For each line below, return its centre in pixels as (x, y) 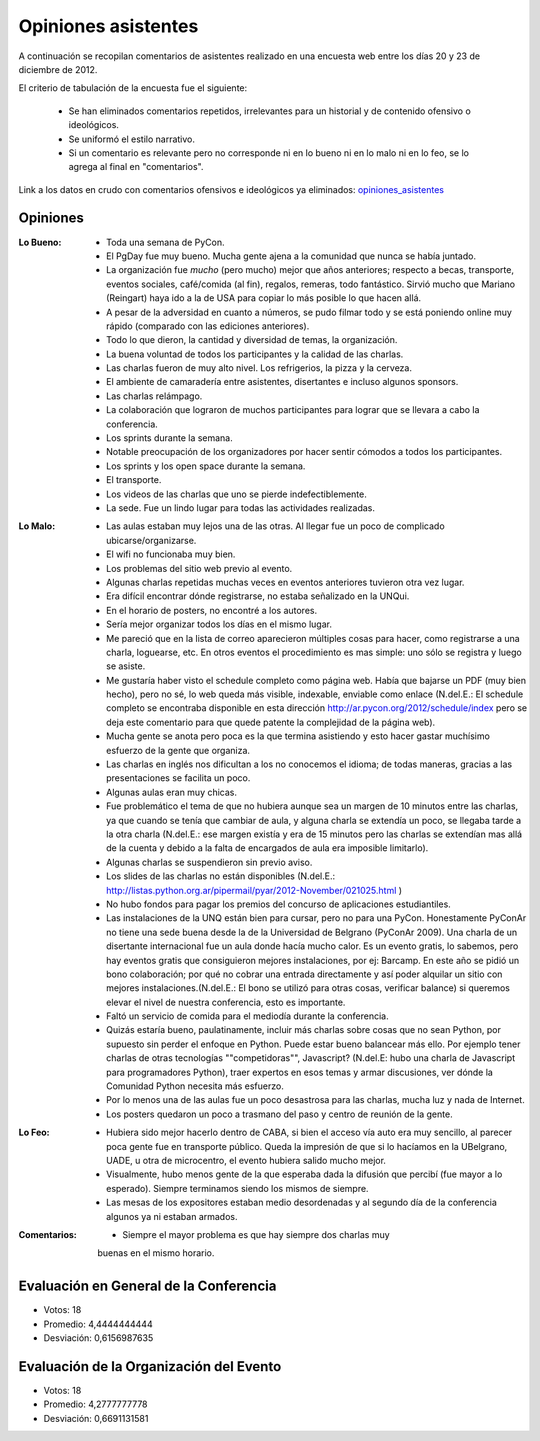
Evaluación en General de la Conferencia (147, 1286)
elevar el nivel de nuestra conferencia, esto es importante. (226, 1002)
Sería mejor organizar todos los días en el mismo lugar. (219, 624)
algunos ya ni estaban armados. (172, 1216)
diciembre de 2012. (58, 69)
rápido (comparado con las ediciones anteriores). (208, 326)
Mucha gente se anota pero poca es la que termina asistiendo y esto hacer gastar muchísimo (298, 736)
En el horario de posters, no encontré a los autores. (212, 610)
